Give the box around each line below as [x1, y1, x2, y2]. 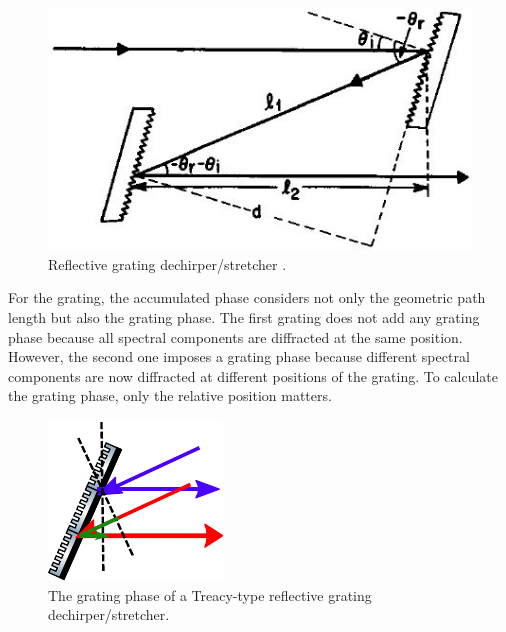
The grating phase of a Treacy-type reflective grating [48, 584, 372, 605]
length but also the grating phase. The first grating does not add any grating [8, 307, 480, 328]
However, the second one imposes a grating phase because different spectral [8, 346, 470, 367]
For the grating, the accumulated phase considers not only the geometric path [8, 287, 486, 308]
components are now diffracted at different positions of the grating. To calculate [8, 365, 498, 386]
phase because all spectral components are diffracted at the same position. [8, 326, 463, 347]
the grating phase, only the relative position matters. [8, 385, 332, 406]
